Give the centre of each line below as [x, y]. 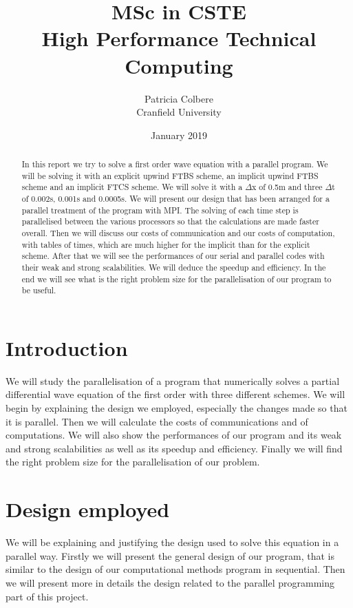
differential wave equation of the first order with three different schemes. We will [175, 394]
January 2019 [179, 135]
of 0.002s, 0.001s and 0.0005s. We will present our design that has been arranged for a [175, 199]
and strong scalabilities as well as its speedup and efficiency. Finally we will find [174, 448]
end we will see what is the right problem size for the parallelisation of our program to [176, 279]
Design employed [88, 509]
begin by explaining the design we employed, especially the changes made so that [176, 408]
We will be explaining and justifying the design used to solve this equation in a [172, 542]
